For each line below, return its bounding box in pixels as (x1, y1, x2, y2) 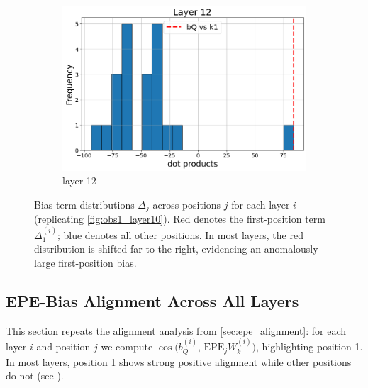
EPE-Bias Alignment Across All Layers (6, 289, 299, 311)
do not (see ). (6, 368, 64, 383)
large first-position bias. (34, 255, 137, 270)
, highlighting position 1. (256, 339, 363, 354)
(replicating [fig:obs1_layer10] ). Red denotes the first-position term (34, 211, 325, 226)
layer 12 (62, 173, 96, 188)
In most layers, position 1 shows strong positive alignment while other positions (6, 354, 352, 369)
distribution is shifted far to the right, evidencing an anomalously (34, 241, 318, 256)
